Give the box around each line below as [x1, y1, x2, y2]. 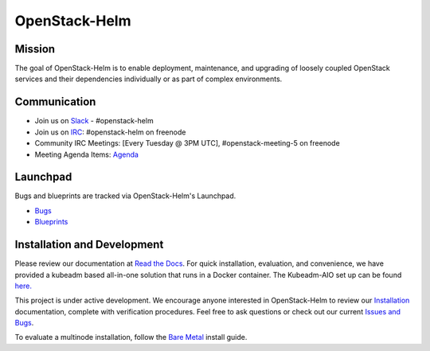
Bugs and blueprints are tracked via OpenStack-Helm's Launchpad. [14, 191, 236, 201]
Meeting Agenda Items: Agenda [34, 150, 139, 159]
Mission [14, 42, 56, 56]
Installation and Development [14, 238, 164, 252]
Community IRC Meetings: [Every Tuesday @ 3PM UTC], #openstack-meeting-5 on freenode [34, 138, 340, 148]
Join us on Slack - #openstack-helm [34, 116, 154, 126]
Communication [14, 96, 96, 109]
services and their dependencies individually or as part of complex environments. [14, 74, 283, 84]
